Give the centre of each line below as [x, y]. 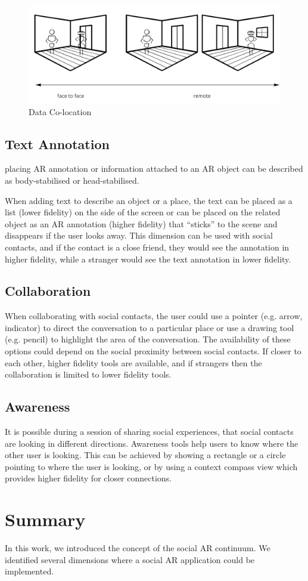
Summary [45, 519]
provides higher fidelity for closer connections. [88, 478]
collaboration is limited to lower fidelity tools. [88, 374]
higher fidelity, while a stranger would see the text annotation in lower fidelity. [148, 259]
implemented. [29, 571]
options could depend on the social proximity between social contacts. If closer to [153, 351]
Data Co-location [60, 111]
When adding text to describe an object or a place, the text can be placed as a [149, 200]
